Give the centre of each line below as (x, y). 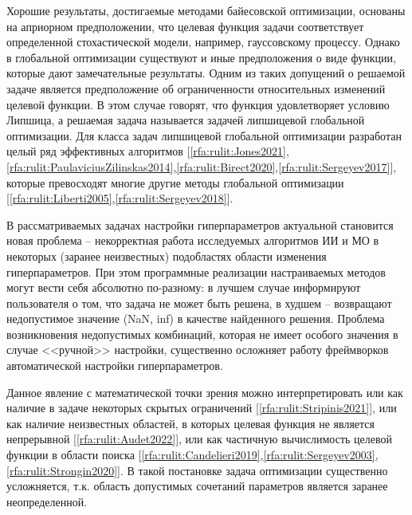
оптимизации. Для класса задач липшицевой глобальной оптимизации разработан (204, 135)
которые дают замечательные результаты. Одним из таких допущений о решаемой (206, 73)
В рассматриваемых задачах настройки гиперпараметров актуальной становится (200, 224)
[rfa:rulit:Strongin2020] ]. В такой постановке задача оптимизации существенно (197, 470)
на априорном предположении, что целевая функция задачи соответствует (185, 26)
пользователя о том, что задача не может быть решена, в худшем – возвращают (199, 303)
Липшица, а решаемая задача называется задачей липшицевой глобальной (186, 120)
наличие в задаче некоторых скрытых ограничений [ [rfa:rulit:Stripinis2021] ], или (202, 408)
